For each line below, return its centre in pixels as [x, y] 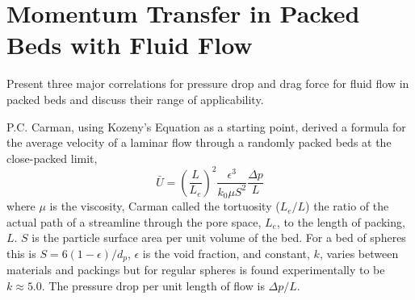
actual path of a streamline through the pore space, [134, 221]
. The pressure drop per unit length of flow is [153, 285]
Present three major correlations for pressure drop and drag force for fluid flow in [208, 83]
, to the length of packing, [341, 221]
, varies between [359, 253]
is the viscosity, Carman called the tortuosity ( [165, 206]
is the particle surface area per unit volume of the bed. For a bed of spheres [219, 237]
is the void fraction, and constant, [226, 253]
